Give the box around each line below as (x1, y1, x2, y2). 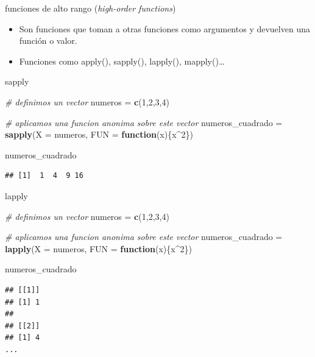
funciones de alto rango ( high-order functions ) (5, 2, 176, 14)
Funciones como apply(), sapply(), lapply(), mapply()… (19, 54, 225, 67)
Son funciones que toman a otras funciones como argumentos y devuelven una (19, 22, 310, 35)
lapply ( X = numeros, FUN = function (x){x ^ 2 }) (5, 242, 192, 255)
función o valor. (19, 34, 77, 47)
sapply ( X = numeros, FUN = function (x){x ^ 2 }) (5, 128, 193, 141)
